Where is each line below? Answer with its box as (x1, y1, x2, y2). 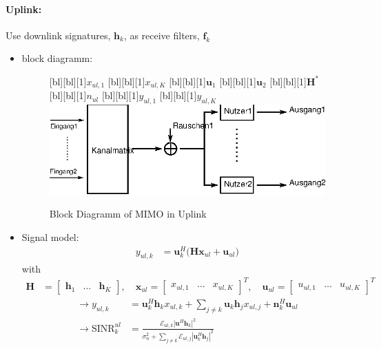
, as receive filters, (123, 28, 200, 42)
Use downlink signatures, (6, 28, 111, 42)
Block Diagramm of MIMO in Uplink (49, 207, 207, 221)
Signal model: (21, 230, 79, 244)
